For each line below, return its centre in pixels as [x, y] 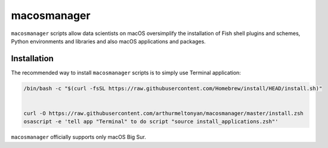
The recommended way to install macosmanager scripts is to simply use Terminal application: [126, 73]
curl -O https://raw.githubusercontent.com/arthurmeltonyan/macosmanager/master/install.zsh [163, 113]
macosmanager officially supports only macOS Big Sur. [78, 137]
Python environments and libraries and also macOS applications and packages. [108, 41]
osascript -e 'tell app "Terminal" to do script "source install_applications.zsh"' [151, 122]
